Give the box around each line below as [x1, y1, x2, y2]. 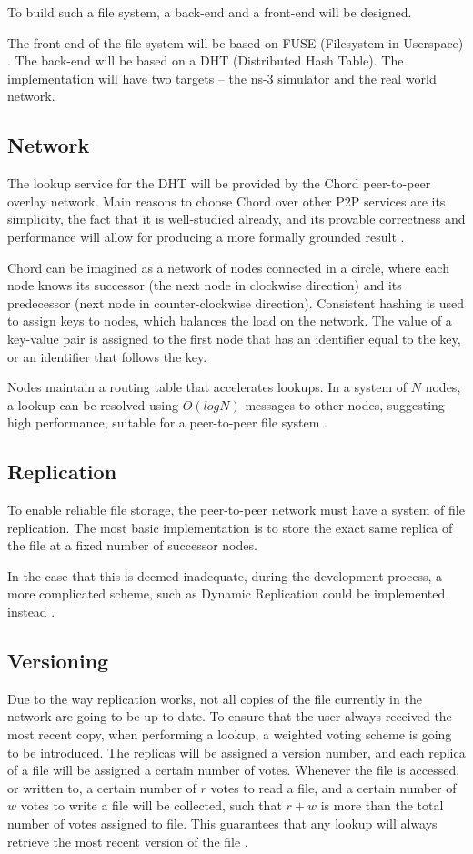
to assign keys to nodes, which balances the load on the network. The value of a [7, 311, 452, 330]
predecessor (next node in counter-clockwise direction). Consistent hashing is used [7, 293, 465, 312]
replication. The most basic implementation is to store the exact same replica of [7, 517, 453, 537]
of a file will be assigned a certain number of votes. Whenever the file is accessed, [7, 760, 460, 779]
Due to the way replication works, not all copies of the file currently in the [7, 688, 422, 708]
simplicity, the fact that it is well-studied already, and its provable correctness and [7, 209, 466, 228]
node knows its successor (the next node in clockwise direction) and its [7, 276, 402, 295]
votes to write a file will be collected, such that [20, 796, 282, 815]
